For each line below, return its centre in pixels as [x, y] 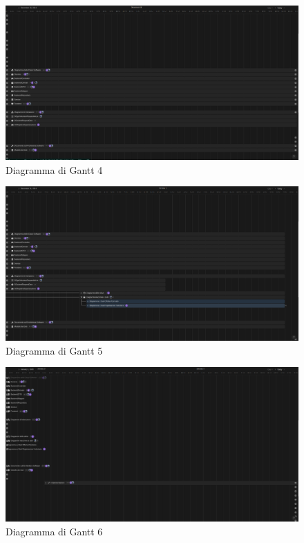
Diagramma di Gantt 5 [54, 350]
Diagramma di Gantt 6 [54, 531]
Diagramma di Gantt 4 [54, 169]
